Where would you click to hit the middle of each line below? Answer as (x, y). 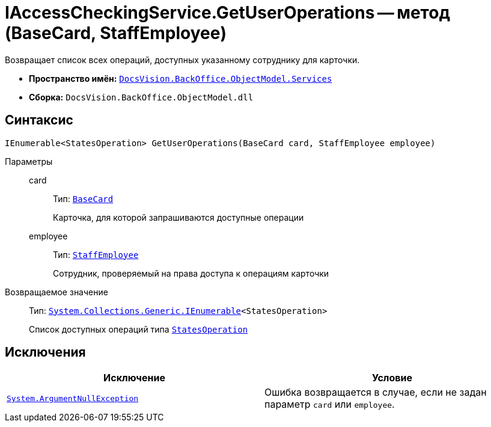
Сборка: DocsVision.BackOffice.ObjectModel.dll (141, 97)
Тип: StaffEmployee (96, 254)
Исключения (45, 352)
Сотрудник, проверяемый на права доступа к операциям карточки (191, 273)
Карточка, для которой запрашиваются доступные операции (178, 217)
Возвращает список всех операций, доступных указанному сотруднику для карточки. (182, 60)
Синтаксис (39, 120)
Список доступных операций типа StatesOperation (139, 329)
